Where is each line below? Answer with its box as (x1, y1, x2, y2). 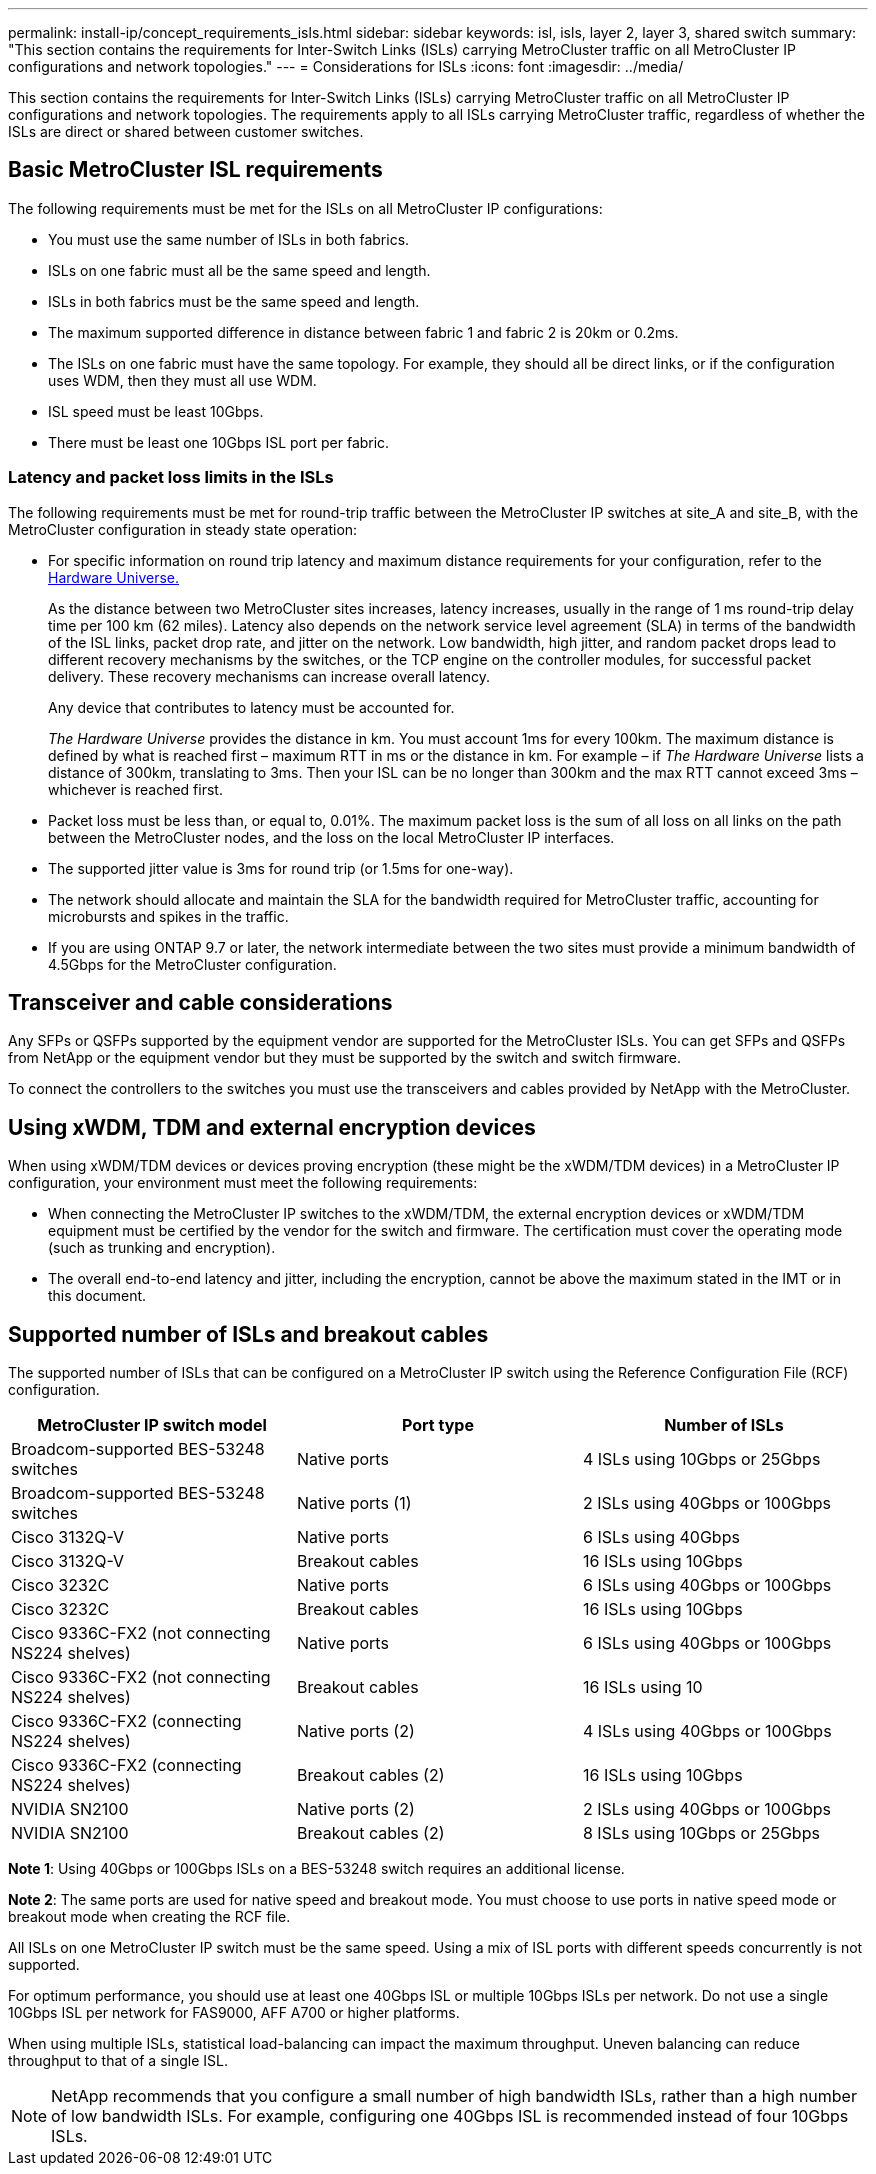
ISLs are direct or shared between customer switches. (8, 123, 364, 140)
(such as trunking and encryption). (48, 1239, 276, 1257)
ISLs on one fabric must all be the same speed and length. (48, 261, 431, 279)
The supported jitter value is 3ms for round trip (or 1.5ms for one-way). (48, 859, 514, 877)
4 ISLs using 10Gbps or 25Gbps (582, 1449, 821, 1470)
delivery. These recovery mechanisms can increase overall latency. (48, 667, 490, 685)
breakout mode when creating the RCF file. (8, 1908, 291, 1926)
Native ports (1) (296, 1493, 412, 1514)
